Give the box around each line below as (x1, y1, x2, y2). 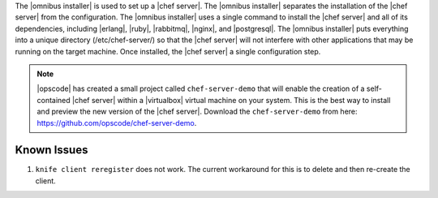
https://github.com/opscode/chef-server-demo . (36, 118, 197, 127)
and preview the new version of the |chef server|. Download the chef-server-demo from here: (36, 106, 358, 117)
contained (36, 95, 71, 105)
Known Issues (15, 143, 88, 157)
